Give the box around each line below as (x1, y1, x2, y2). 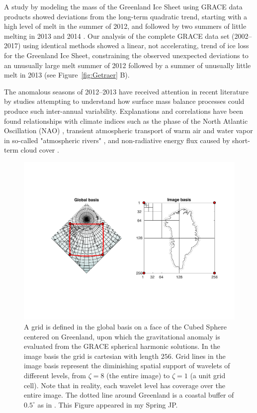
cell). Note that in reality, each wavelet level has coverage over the (24, 380, 225, 390)
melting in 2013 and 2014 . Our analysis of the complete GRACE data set (4, 30, 230, 41)
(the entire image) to (106, 370, 170, 381)
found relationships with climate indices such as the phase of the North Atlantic (4, 115, 248, 126)
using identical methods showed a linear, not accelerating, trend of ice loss (23, 40, 249, 51)
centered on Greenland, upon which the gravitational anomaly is (24, 331, 220, 341)
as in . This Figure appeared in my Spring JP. (37, 399, 178, 410)
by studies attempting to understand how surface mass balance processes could (4, 96, 245, 106)
